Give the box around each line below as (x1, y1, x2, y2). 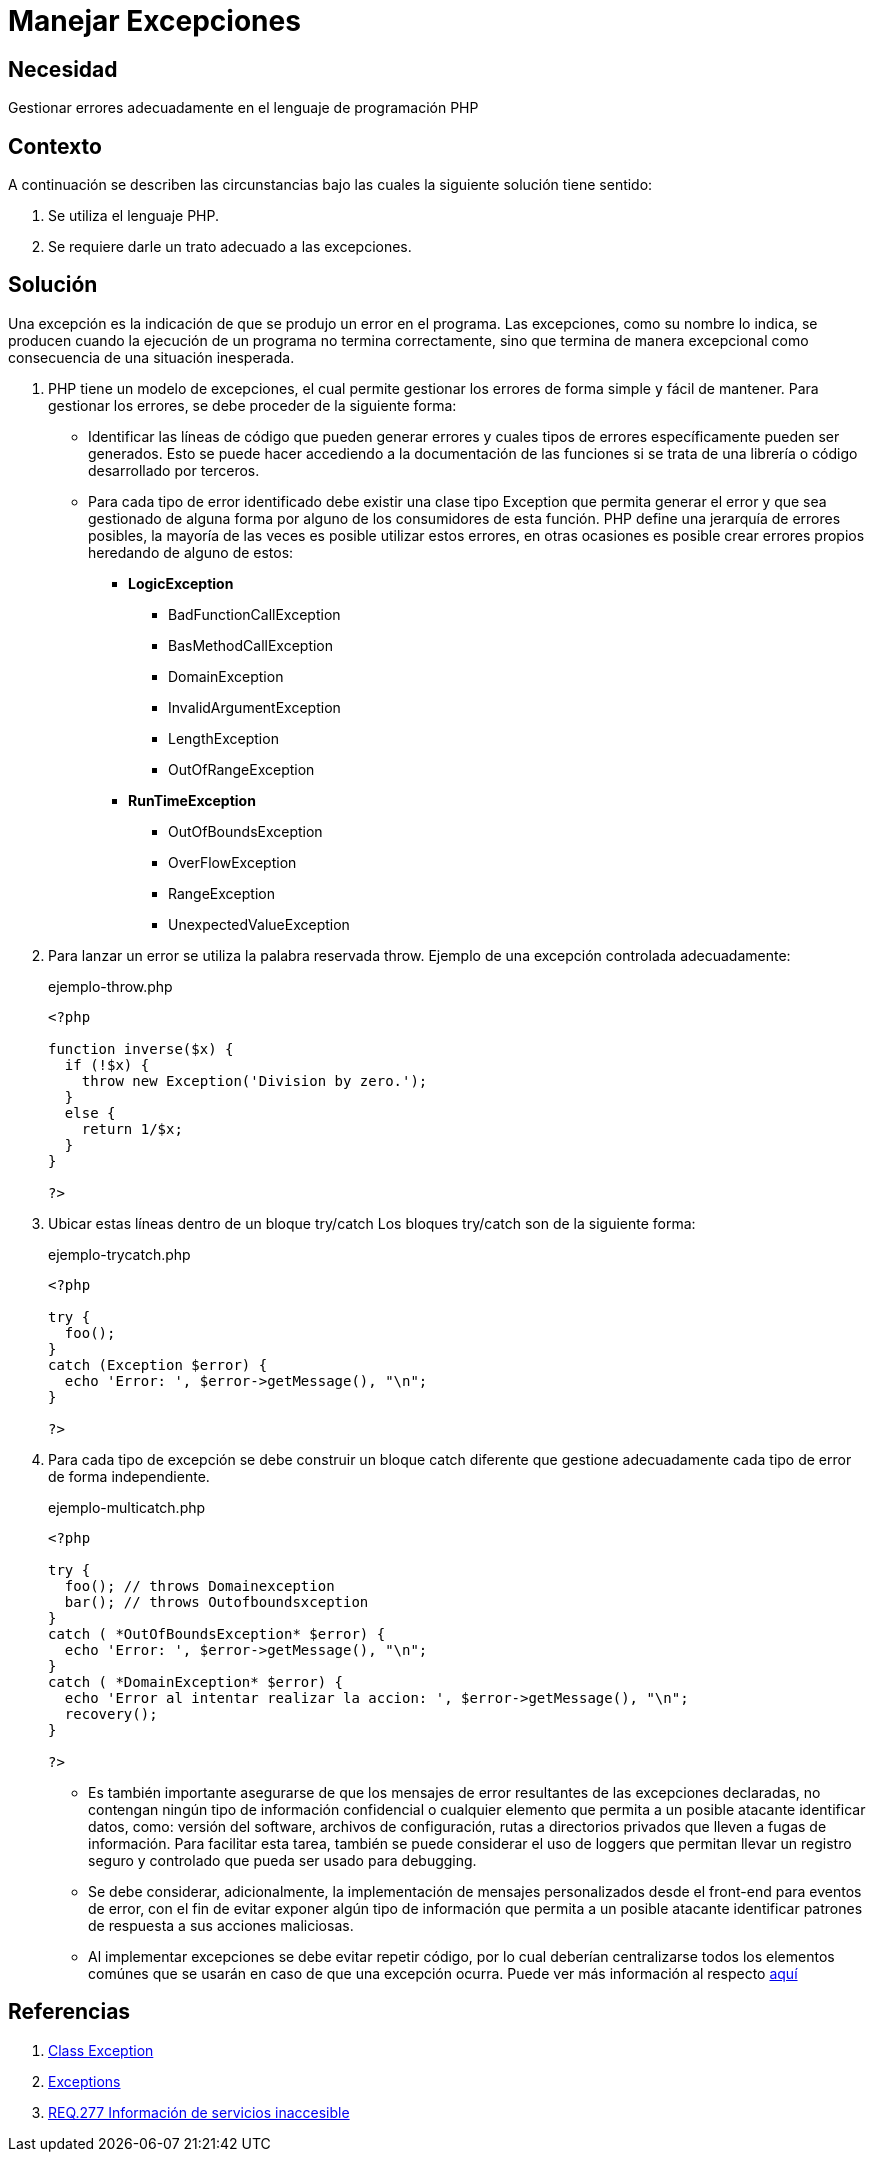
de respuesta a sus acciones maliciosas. (88, 1916, 354, 1934)
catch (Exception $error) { (48, 1356, 268, 1373)
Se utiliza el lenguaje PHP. (48, 207, 220, 225)
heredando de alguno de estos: (88, 543, 294, 561)
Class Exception (48, 2041, 154, 2059)
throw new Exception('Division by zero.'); (81, 1072, 428, 1089)
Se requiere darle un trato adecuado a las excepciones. (48, 238, 412, 256)
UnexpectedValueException (168, 915, 350, 933)
